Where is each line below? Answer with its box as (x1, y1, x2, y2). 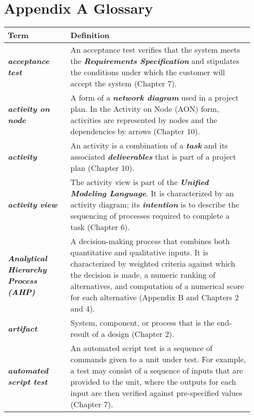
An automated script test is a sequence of (70, 342, 212, 354)
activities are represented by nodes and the (70, 114, 217, 126)
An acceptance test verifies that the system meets (70, 44, 240, 56)
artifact (8, 322, 37, 334)
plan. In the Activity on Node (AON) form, (70, 103, 219, 115)
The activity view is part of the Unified (70, 176, 209, 188)
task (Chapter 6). (70, 221, 130, 233)
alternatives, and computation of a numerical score (70, 280, 244, 292)
